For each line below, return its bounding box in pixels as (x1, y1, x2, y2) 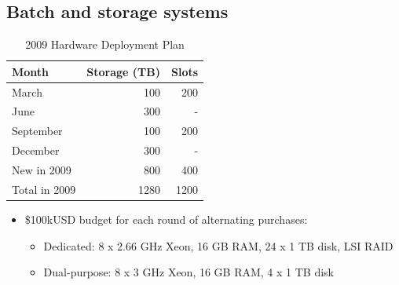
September (12, 122, 63, 139)
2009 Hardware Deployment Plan (25, 36, 185, 53)
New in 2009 (12, 162, 71, 178)
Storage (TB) (86, 63, 160, 79)
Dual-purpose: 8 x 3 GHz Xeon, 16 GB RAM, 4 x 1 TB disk (43, 264, 335, 280)
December (12, 142, 60, 159)
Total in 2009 (12, 181, 76, 197)
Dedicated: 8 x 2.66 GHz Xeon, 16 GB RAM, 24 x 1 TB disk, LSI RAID (43, 237, 394, 254)
